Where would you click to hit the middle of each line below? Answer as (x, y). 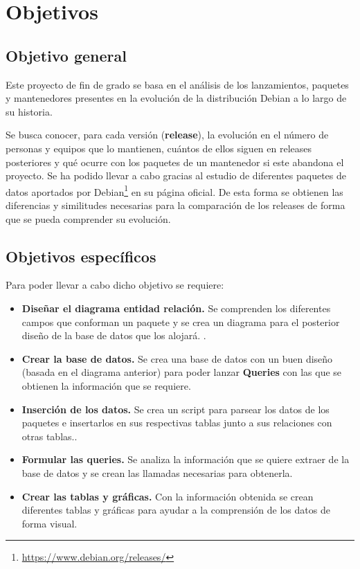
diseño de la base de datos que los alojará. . (114, 335)
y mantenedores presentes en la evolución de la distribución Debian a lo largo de (176, 98)
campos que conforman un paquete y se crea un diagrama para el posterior (181, 322)
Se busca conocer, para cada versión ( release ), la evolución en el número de (167, 135)
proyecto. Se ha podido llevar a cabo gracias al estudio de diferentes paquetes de (176, 175)
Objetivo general (66, 55)
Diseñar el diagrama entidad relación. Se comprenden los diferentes (176, 308)
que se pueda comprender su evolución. (88, 218)
